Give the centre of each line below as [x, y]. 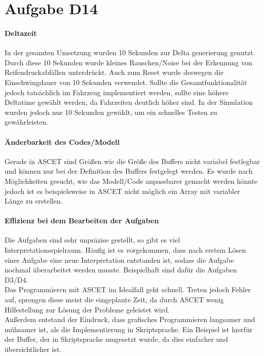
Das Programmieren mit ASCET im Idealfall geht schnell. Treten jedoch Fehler [128, 289]
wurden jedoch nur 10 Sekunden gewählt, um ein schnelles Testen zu [111, 112]
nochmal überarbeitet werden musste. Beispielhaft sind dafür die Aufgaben [121, 270]
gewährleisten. [27, 122]
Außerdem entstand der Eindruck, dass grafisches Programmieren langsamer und [130, 319]
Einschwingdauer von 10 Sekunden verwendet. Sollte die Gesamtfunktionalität [126, 82]
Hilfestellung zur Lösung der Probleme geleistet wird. [87, 309]
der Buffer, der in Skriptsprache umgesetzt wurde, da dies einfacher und [116, 339]
